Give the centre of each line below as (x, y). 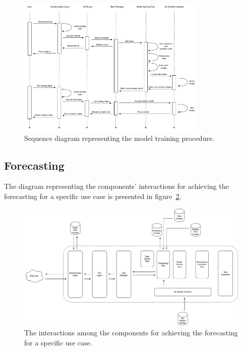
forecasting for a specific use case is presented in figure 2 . (93, 196)
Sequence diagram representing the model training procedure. (119, 138)
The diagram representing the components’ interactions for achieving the (116, 186)
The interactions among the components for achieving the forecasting (131, 333)
